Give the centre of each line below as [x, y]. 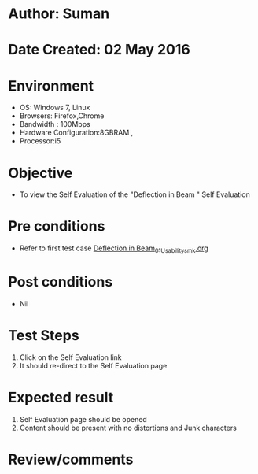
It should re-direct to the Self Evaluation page [93, 365]
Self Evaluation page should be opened [83, 419]
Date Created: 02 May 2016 [99, 50]
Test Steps [44, 336]
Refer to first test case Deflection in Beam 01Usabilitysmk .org [114, 249]
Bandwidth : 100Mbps [55, 124]
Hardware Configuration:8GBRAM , [76, 133]
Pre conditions [57, 226]
